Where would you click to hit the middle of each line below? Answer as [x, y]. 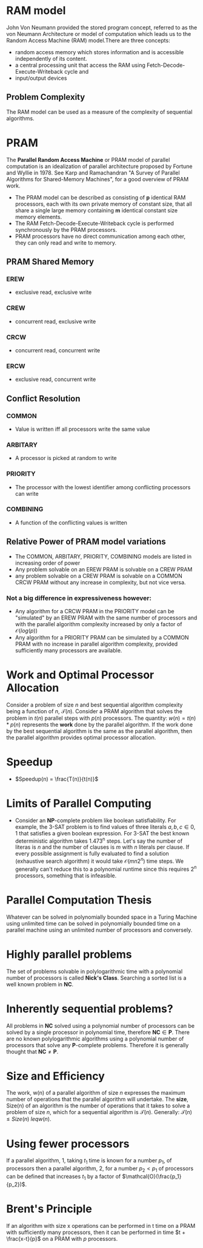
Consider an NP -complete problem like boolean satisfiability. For [95, 820]
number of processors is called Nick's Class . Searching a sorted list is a [96, 978]
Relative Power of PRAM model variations [86, 542]
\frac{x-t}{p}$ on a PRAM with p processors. [62, 1238]
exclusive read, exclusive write [53, 292]
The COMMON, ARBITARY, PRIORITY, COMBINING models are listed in [103, 556]
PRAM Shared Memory [50, 262]
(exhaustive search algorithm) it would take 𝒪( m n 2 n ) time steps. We [99, 860]
